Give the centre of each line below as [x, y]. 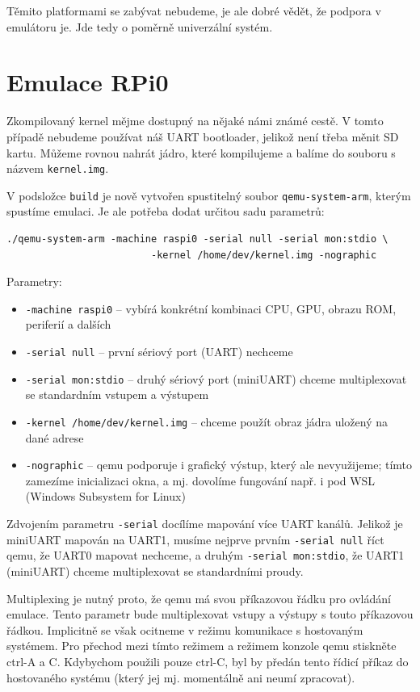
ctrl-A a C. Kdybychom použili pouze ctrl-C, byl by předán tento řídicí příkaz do [208, 661]
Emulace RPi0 [88, 82]
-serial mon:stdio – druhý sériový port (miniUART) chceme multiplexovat [216, 378]
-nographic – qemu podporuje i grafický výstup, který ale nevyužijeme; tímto [218, 465]
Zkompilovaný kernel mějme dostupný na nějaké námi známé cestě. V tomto [195, 121]
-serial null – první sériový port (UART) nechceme [159, 352]
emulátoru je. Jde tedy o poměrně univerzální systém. [140, 26]
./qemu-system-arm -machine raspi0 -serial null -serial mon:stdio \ [197, 239]
